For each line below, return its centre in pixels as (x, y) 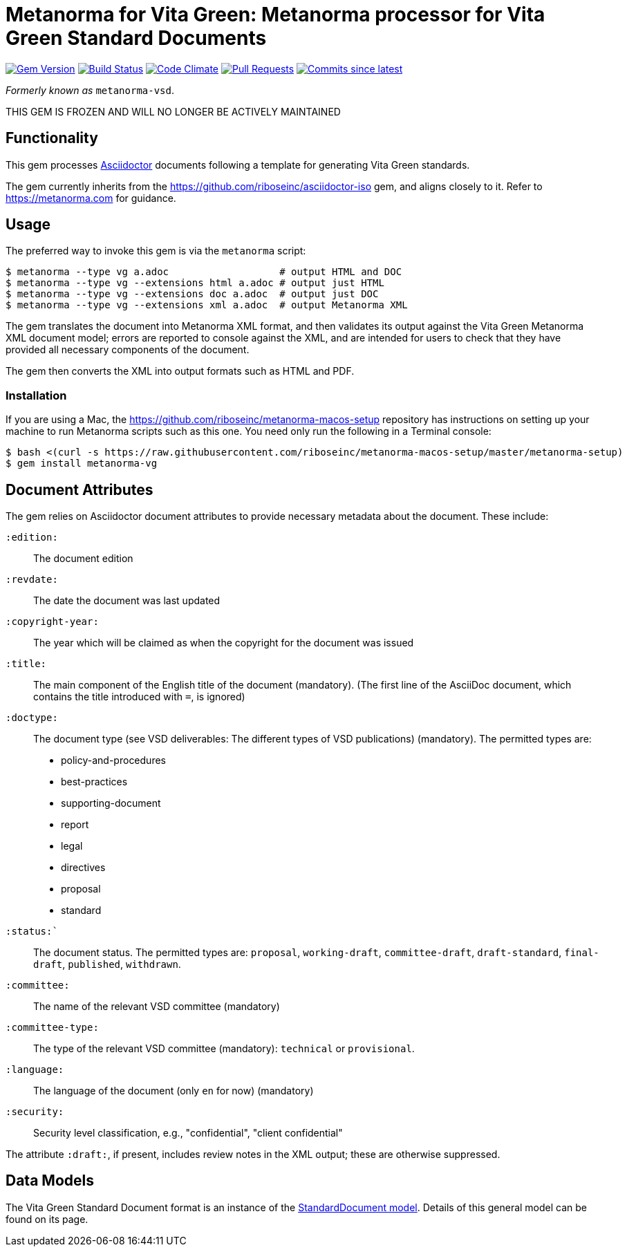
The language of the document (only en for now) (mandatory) (174, 1091)
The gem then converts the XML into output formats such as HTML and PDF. (180, 371)
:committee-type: (52, 1028)
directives (83, 868)
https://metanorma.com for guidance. (91, 198)
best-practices (94, 782)
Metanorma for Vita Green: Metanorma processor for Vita (275, 15)
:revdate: (32, 580)
